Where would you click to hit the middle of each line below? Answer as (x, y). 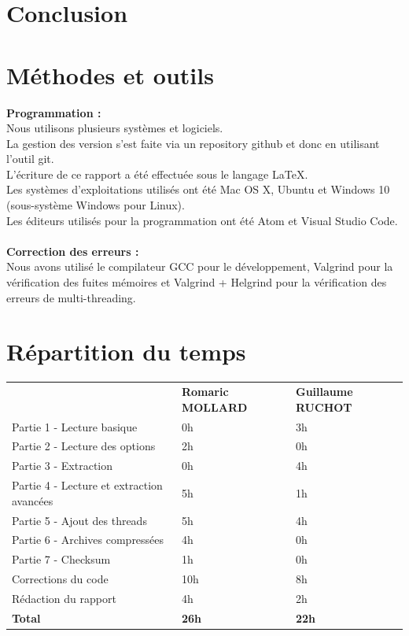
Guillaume (324, 392)
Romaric (205, 392)
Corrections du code (60, 579)
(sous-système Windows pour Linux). (96, 205)
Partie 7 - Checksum (61, 559)
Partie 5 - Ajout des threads (79, 520)
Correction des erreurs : (73, 251)
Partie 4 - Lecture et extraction (87, 485)
